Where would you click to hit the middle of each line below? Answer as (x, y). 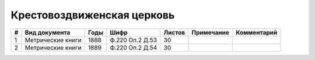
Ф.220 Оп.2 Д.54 (134, 47)
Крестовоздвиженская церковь (93, 15)
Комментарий (256, 32)
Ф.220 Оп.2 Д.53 (134, 40)
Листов (174, 32)
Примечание (211, 32)
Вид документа (48, 32)
